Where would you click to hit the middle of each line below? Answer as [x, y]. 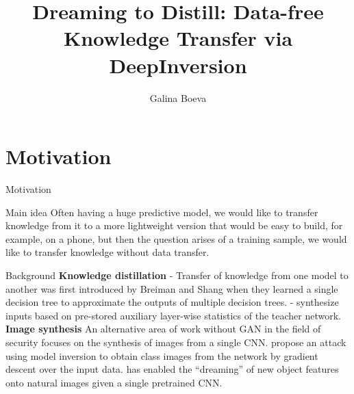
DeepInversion [178, 65]
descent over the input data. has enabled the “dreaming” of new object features [172, 369]
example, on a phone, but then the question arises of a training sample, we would [176, 238]
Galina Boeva [178, 97]
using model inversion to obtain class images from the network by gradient [162, 355]
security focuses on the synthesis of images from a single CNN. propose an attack [176, 342]
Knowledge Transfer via [178, 38]
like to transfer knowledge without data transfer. [108, 252]
